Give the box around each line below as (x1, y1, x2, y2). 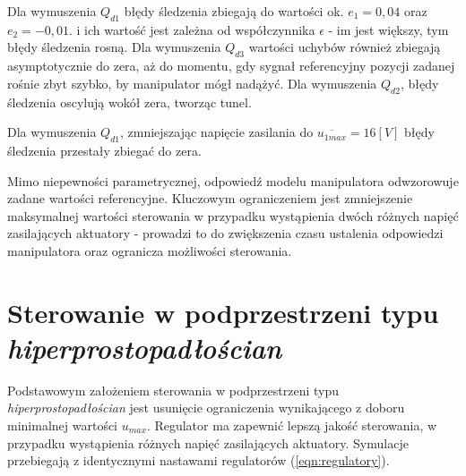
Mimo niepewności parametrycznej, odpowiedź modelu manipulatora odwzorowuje (7, 171, 459, 190)
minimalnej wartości (7, 416, 118, 435)
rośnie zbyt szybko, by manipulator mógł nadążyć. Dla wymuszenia (7, 73, 377, 92)
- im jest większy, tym (328, 20, 449, 38)
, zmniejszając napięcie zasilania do (119, 123, 314, 141)
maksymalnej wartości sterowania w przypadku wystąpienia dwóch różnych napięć (7, 206, 459, 225)
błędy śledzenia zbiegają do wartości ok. (124, 2, 344, 20)
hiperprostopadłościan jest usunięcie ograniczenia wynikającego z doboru (7, 398, 405, 417)
